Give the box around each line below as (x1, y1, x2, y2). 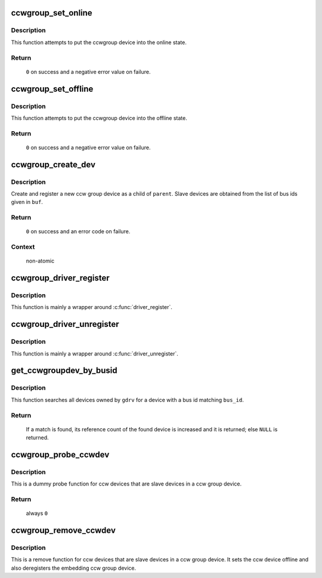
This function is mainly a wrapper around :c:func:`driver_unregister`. (11, 350, 179, 357)
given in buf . (11, 199, 43, 206)
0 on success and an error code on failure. (26, 228, 131, 235)
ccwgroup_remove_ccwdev (11, 526, 116, 536)
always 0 (26, 510, 48, 517)
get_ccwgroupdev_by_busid (11, 366, 117, 376)
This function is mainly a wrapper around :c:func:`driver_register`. (11, 304, 172, 311)
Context (11, 243, 35, 251)
